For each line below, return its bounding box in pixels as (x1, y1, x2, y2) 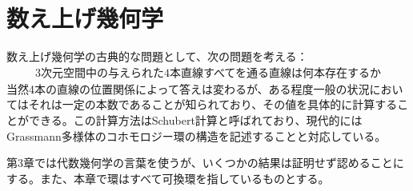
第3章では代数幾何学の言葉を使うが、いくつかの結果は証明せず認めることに (6, 154, 404, 171)
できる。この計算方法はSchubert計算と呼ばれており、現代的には (28, 111, 363, 128)
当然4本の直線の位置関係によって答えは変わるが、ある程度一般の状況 (6, 80, 370, 97)
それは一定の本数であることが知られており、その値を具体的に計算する (28, 96, 398, 113)
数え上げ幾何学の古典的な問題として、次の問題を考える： (6, 48, 308, 65)
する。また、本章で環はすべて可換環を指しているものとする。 (6, 169, 330, 186)
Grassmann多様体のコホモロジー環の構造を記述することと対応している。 (6, 127, 387, 144)
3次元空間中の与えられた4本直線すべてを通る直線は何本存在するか (34, 67, 382, 79)
